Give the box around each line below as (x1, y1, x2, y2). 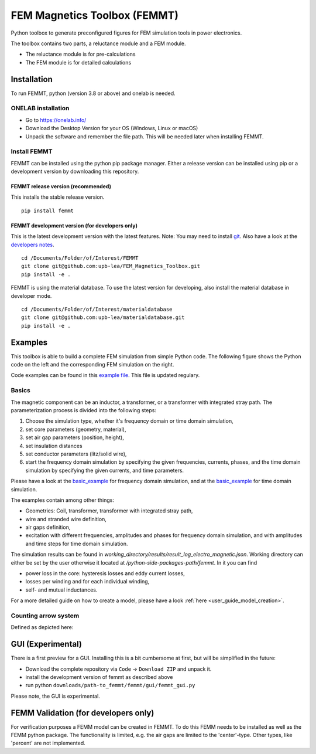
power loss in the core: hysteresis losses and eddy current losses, (25, 570, 185, 577)
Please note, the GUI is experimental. (11, 692, 101, 699)
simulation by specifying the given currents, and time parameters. (25, 467, 184, 474)
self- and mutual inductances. (25, 586, 98, 593)
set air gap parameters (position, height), (25, 434, 124, 441)
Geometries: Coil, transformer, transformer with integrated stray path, (25, 507, 193, 514)
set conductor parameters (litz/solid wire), (25, 450, 127, 457)
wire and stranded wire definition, (25, 515, 107, 522)
